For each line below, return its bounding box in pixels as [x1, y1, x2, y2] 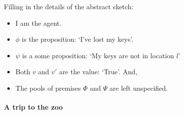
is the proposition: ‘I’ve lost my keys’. [21, 34, 134, 44]
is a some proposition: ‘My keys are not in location [22, 50, 174, 60]
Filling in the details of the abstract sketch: [4, 1, 134, 11]
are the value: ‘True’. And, [59, 66, 138, 77]
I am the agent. [15, 17, 61, 28]
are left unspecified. [109, 82, 168, 93]
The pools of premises [15, 82, 81, 93]
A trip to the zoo [4, 102, 63, 112]
